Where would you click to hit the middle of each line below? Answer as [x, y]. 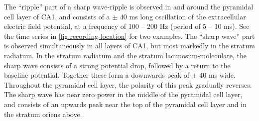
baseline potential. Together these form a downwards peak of [97, 75]
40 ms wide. [217, 75]
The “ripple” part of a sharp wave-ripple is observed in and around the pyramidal [129, 6]
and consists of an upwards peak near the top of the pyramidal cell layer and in [125, 104]
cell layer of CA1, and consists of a [57, 16]
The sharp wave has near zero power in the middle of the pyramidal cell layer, [123, 94]
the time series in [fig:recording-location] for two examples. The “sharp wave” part [129, 36]
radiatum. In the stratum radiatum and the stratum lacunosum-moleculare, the [125, 55]
